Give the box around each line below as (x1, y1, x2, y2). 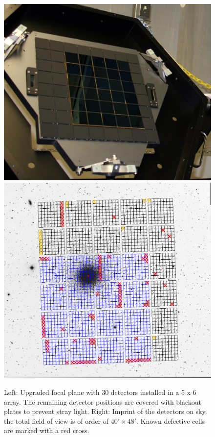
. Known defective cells (136, 415, 205, 426)
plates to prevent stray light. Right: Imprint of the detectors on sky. (4, 406, 207, 416)
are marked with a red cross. (4, 425, 89, 436)
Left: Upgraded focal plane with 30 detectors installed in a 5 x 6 (4, 387, 196, 397)
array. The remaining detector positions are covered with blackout (4, 396, 202, 407)
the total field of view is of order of (4, 415, 109, 426)
